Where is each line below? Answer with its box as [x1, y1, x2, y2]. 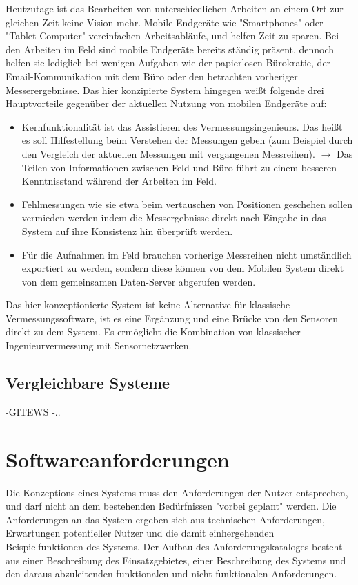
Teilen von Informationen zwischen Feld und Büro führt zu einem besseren [21, 160, 337, 174]
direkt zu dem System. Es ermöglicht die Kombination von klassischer [6, 324, 301, 339]
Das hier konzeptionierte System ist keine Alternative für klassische [6, 297, 290, 312]
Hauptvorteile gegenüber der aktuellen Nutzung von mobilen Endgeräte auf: [6, 96, 327, 111]
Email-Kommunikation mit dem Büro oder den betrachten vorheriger [6, 68, 298, 83]
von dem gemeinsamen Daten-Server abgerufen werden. [21, 274, 256, 288]
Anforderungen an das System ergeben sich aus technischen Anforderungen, [6, 512, 325, 526]
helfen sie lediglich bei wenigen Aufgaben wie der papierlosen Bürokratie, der [6, 55, 331, 70]
